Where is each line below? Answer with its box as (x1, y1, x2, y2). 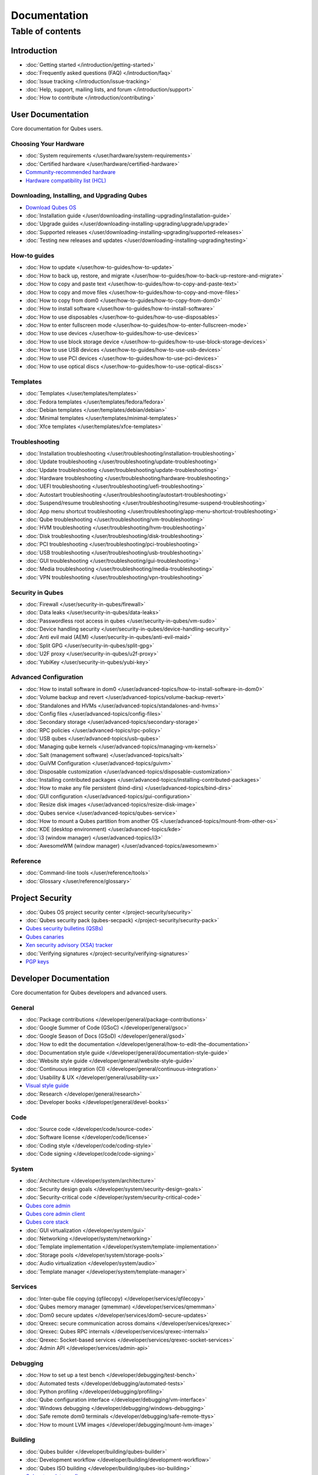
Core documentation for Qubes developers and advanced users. (11, 989, 167, 996)
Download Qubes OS (25, 204, 77, 211)
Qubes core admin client (25, 1210, 85, 1217)
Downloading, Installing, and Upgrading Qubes (11, 192, 147, 200)
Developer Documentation (11, 973, 110, 984)
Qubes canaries (25, 933, 64, 940)
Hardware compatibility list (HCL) (25, 177, 107, 184)
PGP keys (25, 958, 49, 965)
